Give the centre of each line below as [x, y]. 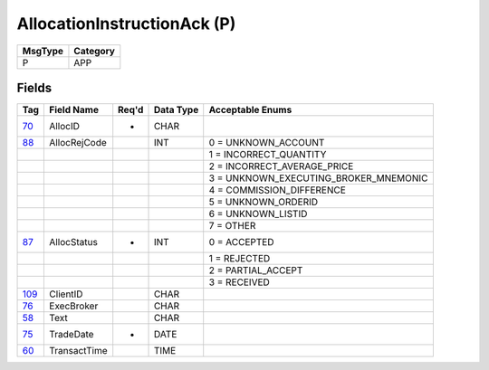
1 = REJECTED [240, 259]
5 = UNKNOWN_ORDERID [264, 202]
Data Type [176, 110]
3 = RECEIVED [240, 282]
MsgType [43, 51]
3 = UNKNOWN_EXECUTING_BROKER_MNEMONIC [318, 178]
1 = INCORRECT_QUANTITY [268, 155]
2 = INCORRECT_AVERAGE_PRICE [281, 166]
